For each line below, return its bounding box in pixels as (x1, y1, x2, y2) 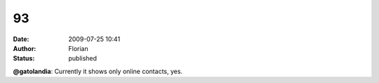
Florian (68, 44, 88, 52)
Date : (13, 35, 29, 43)
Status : (13, 54, 35, 63)
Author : (13, 44, 36, 52)
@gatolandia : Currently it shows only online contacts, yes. (13, 67, 182, 75)
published (68, 54, 98, 63)
